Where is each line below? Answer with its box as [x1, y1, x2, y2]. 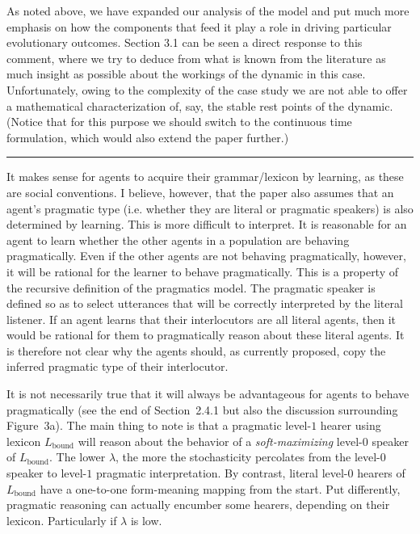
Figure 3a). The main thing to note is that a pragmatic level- [6, 417, 312, 434]
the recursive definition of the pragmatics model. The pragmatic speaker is [6, 279, 376, 296]
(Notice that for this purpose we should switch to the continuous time [6, 113, 352, 130]
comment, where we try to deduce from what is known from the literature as [6, 49, 386, 66]
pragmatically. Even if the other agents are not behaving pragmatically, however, [6, 247, 406, 264]
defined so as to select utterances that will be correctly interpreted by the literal [6, 295, 403, 312]
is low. [130, 511, 162, 528]
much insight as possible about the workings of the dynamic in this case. [6, 65, 366, 82]
